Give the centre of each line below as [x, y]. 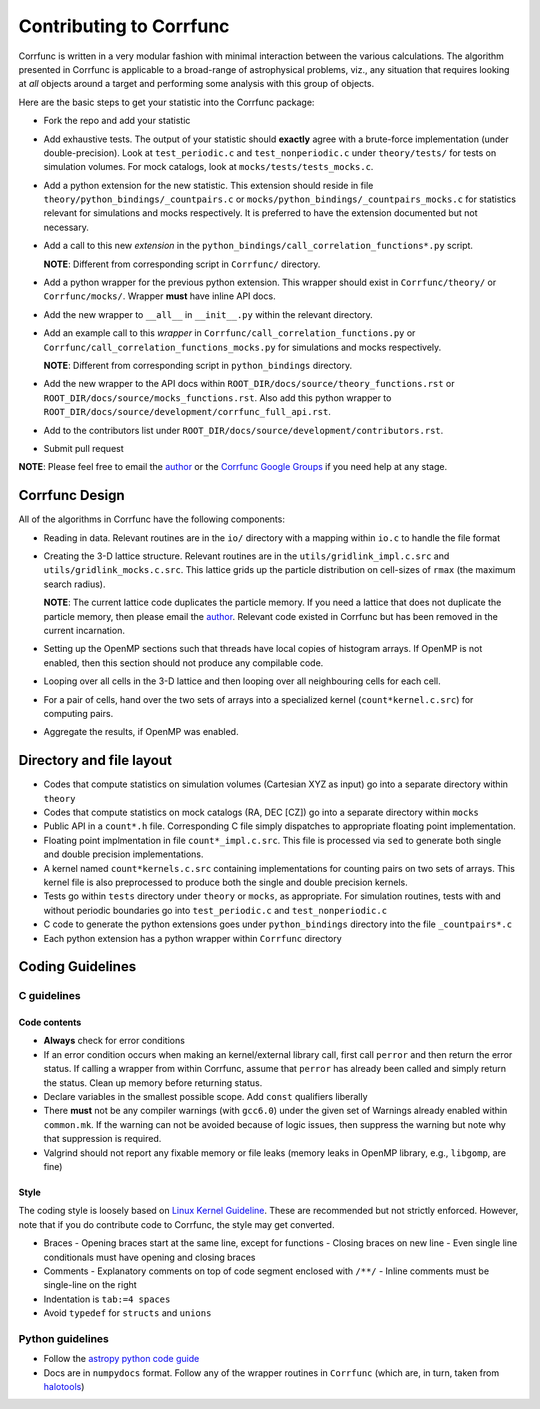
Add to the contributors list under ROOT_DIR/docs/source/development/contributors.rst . [243, 430]
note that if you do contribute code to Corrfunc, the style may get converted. [176, 1224]
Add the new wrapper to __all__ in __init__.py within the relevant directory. [208, 314]
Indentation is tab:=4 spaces [107, 1299]
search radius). [74, 584]
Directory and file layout [95, 760]
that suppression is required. [102, 1139]
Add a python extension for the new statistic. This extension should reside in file [208, 185]
